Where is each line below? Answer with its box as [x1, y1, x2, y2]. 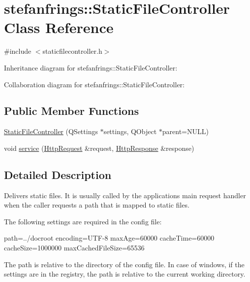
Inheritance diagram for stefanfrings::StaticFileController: [4, 62, 178, 72]
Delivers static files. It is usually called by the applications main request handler [4, 190, 246, 200]
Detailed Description [4, 167, 112, 182]
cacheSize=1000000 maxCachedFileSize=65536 [4, 243, 145, 253]
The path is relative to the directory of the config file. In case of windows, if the [4, 259, 245, 269]
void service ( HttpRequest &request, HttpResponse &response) [4, 142, 194, 153]
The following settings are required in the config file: [4, 216, 162, 226]
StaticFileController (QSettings [4, 126, 98, 137]
